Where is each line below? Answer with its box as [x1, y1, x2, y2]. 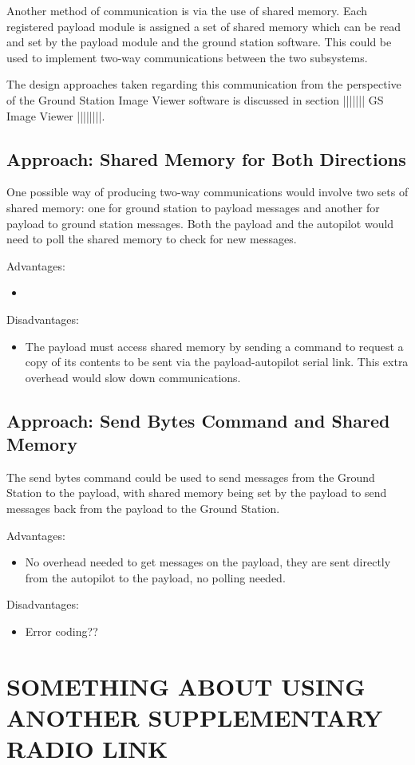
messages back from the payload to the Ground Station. [6, 500, 280, 517]
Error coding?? [25, 623, 98, 640]
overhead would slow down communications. [25, 369, 241, 385]
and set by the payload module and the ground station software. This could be [6, 34, 392, 50]
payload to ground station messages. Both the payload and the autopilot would [6, 215, 394, 231]
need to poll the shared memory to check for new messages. [6, 231, 297, 247]
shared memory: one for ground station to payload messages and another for [6, 199, 380, 215]
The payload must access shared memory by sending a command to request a [25, 337, 404, 354]
